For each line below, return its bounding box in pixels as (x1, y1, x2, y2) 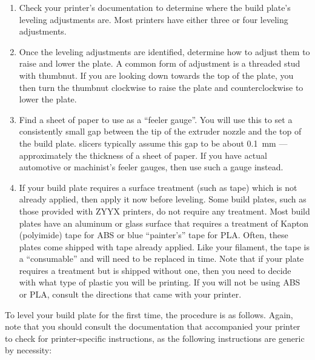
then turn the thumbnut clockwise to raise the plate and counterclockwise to (19, 81, 303, 93)
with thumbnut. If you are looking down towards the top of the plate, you (19, 68, 294, 81)
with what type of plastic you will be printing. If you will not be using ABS (19, 276, 300, 288)
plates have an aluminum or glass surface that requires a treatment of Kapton (19, 216, 309, 229)
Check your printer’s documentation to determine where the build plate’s (19, 1, 291, 13)
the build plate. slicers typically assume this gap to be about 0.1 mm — (19, 136, 288, 149)
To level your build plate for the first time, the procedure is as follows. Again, (5, 308, 293, 321)
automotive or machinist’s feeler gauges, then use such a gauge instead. (19, 161, 283, 173)
